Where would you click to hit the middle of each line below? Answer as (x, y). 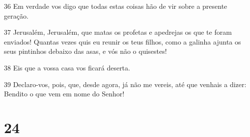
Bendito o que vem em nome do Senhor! (64, 94)
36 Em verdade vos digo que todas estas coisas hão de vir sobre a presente (116, 6)
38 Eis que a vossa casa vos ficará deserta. (67, 67)
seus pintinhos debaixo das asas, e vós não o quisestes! (85, 51)
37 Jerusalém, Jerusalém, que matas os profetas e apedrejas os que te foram (118, 32)
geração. (16, 15)
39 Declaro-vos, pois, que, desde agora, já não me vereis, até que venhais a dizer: (125, 84)
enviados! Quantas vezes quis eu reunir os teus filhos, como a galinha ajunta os (123, 41)
